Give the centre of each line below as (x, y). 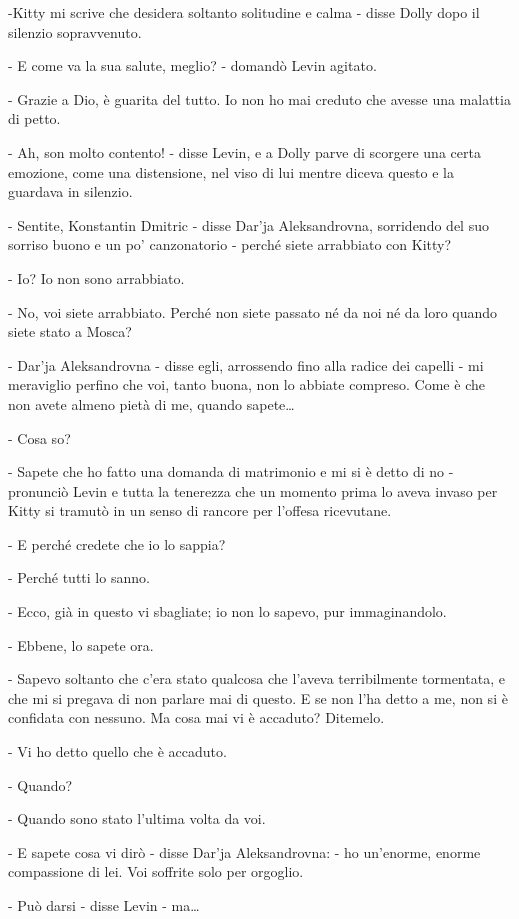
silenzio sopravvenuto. (75, 31)
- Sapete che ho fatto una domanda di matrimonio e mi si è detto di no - (231, 471)
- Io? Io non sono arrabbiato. (96, 277)
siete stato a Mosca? (70, 331)
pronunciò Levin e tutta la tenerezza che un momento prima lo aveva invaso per (253, 490)
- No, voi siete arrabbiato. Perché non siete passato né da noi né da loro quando (253, 311)
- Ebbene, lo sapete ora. (81, 644)
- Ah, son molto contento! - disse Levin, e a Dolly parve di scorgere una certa (244, 151)
